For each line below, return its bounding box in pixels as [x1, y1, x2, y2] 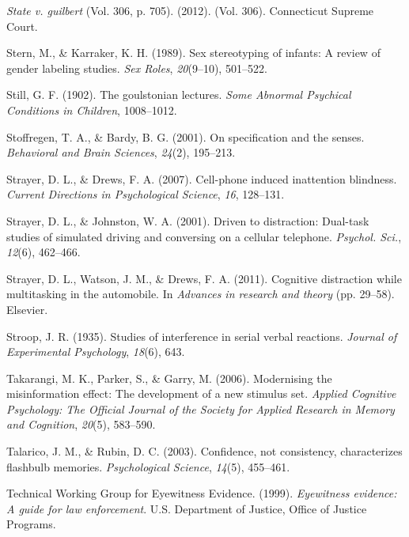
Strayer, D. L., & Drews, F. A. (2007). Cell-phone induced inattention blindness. [6, 170, 397, 187]
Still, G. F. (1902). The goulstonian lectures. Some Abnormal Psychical [6, 86, 351, 103]
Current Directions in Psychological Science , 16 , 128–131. [6, 186, 285, 202]
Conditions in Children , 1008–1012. [6, 101, 177, 118]
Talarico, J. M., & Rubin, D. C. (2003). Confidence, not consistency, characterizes [6, 443, 403, 459]
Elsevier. [6, 301, 48, 317]
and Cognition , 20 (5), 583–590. [6, 416, 156, 433]
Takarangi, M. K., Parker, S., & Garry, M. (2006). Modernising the [6, 369, 332, 386]
